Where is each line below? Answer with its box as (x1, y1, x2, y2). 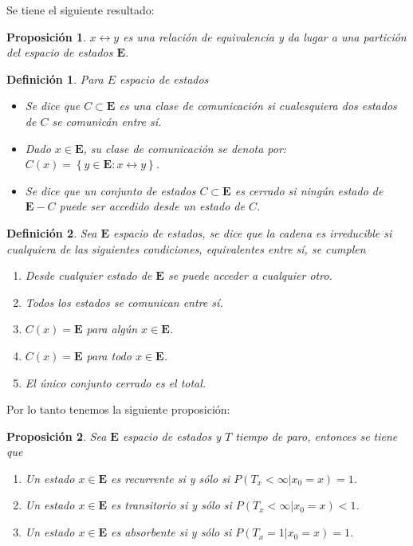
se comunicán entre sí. (52, 112, 162, 129)
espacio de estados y (122, 427, 222, 444)
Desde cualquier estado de (25, 267, 152, 284)
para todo (86, 347, 132, 363)
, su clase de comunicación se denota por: (83, 139, 287, 156)
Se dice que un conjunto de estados (25, 182, 196, 198)
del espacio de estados (6, 44, 113, 61)
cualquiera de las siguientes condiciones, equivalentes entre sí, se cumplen (6, 240, 366, 257)
